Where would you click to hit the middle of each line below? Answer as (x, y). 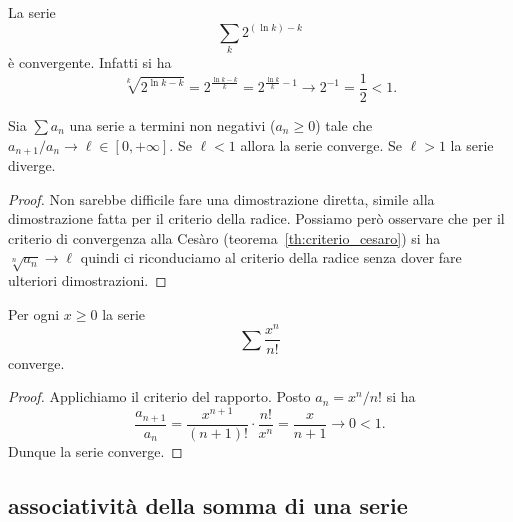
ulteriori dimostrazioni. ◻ (87, 280)
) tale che (344, 125)
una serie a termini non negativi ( (172, 125)
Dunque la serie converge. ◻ (95, 450)
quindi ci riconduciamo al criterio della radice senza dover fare (271, 257)
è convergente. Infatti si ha (90, 62)
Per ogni (34, 313)
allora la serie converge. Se (321, 144)
